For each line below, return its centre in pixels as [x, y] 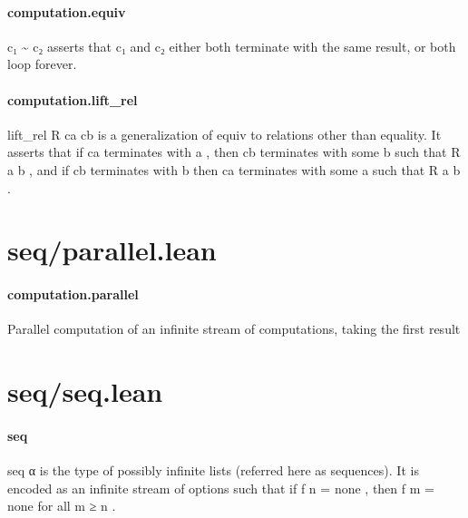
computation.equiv [67, 11]
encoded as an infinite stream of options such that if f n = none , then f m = [221, 488]
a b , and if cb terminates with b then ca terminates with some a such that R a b [234, 169]
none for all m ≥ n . [62, 506]
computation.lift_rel [73, 99]
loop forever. [42, 64]
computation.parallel [73, 294]
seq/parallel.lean [112, 250]
